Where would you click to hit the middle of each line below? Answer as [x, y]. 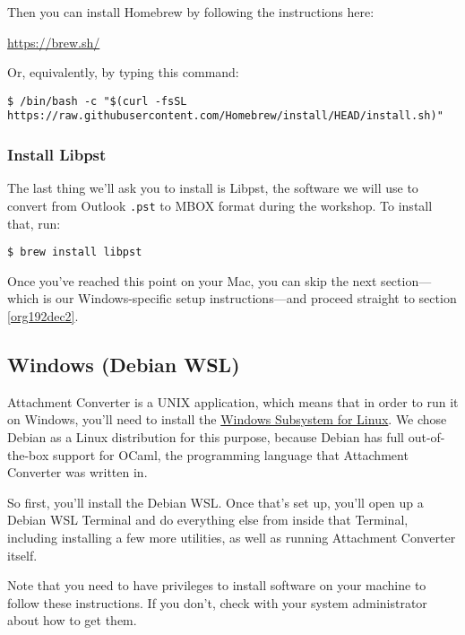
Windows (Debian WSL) [124, 364]
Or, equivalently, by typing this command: [123, 72]
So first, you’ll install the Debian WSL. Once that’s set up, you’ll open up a [215, 502]
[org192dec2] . [43, 316]
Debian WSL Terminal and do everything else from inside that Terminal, [208, 520]
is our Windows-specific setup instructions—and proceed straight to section [250, 298]
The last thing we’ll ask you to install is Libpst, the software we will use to [213, 188]
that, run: [34, 223]
